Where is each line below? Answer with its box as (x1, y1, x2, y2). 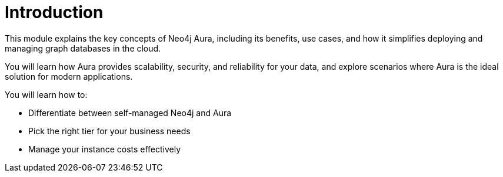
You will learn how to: (5, 89, 88, 100)
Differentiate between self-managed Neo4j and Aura (28, 107, 232, 118)
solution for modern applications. (5, 71, 133, 81)
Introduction (5, 2, 104, 22)
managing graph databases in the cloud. (5, 43, 161, 53)
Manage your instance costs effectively (28, 144, 181, 154)
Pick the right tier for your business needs (28, 125, 191, 136)
